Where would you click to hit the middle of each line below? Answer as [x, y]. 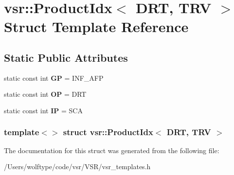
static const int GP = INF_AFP [54, 78]
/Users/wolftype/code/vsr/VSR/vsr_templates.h [77, 166]
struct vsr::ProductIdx [108, 132]
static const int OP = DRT [45, 94]
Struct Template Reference [96, 26]
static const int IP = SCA [43, 110]
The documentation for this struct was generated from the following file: [112, 150]
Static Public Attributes [66, 57]
